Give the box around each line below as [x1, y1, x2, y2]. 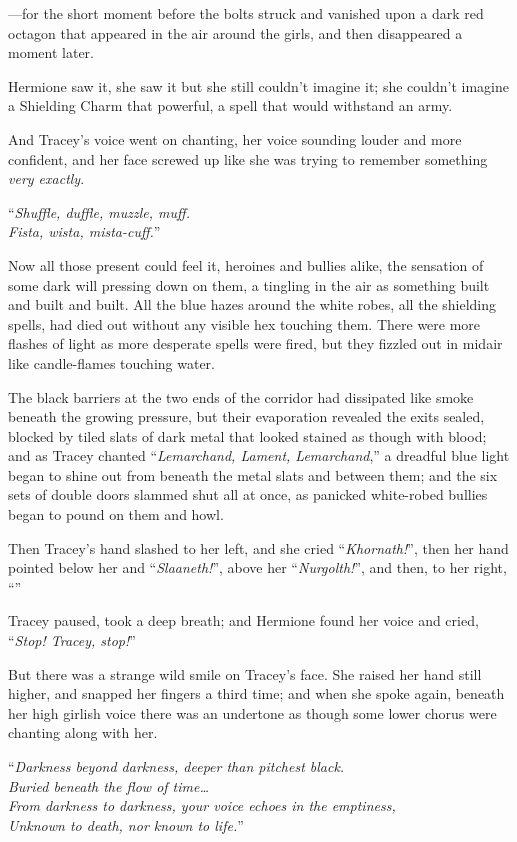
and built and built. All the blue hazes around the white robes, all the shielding [8, 294, 497, 315]
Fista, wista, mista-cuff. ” [8, 221, 161, 242]
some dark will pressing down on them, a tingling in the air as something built [8, 274, 490, 295]
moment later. [8, 42, 94, 63]
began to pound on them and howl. [8, 504, 224, 525]
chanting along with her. [8, 722, 158, 743]
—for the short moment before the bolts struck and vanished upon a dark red [8, 3, 484, 23]
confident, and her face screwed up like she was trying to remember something [8, 148, 488, 169]
